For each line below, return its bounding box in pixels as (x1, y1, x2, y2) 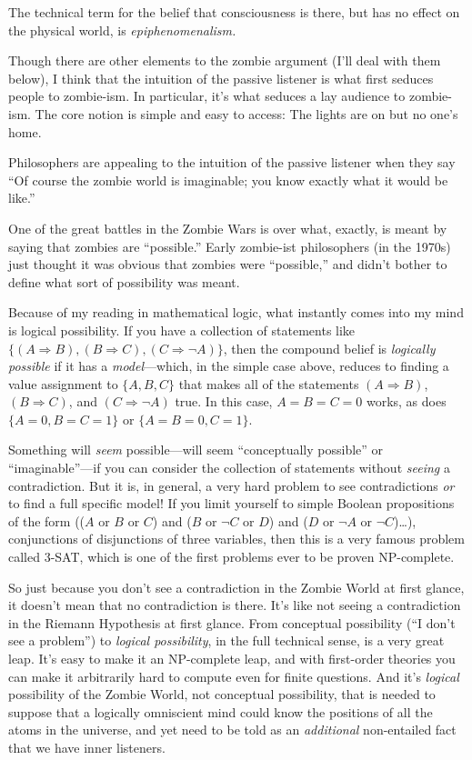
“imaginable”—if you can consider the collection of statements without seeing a (8, 458, 450, 477)
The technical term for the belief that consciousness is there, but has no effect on (8, 3, 460, 21)
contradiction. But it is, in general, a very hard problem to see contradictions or (8, 475, 455, 495)
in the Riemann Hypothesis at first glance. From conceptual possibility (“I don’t (8, 613, 456, 632)
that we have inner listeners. (8, 737, 166, 756)
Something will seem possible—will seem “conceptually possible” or (8, 440, 384, 459)
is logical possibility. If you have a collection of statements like (8, 320, 356, 339)
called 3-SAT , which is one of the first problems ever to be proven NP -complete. (8, 547, 455, 566)
